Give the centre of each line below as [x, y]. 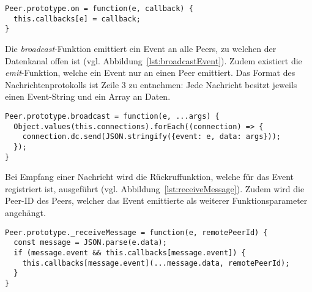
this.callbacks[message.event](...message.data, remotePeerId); [156, 263]
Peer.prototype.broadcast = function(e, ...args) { [112, 116]
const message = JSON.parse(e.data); [90, 243]
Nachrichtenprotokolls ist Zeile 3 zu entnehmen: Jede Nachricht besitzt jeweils [151, 84]
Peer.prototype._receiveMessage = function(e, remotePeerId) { [136, 232]
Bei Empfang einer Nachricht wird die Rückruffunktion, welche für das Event [150, 177]
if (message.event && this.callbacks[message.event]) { [130, 253]
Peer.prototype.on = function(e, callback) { [99, 9]
